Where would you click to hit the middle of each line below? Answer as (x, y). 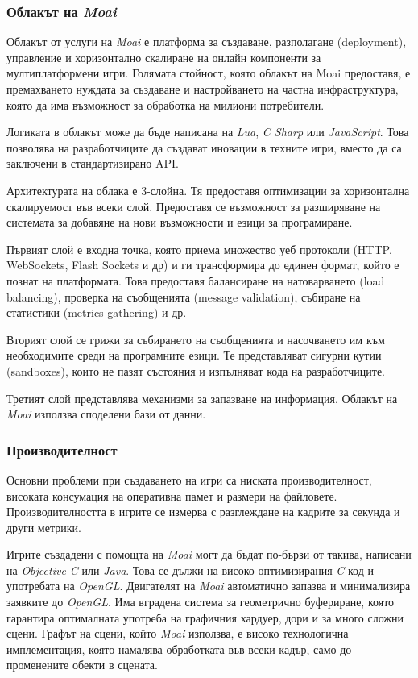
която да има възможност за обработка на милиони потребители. (166, 104)
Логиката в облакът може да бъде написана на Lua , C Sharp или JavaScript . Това (208, 132)
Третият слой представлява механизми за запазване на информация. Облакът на (202, 398)
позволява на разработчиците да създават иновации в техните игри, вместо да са (204, 147)
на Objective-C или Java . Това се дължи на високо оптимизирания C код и (190, 570)
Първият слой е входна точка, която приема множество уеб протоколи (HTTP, (199, 249)
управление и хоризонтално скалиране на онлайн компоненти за (164, 57)
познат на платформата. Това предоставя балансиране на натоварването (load (196, 280)
